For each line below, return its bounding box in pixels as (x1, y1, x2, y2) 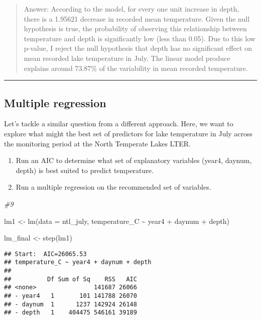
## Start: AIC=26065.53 (4, 250, 87, 258)
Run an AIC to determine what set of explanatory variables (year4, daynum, (16, 155, 252, 166)
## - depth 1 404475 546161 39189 (4, 309, 137, 316)
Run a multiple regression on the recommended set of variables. (16, 182, 211, 192)
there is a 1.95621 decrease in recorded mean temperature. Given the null (24, 13, 250, 24)
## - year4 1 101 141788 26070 (4, 292, 137, 299)
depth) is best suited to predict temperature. (16, 165, 154, 175)
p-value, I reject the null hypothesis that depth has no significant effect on (24, 43, 252, 53)
